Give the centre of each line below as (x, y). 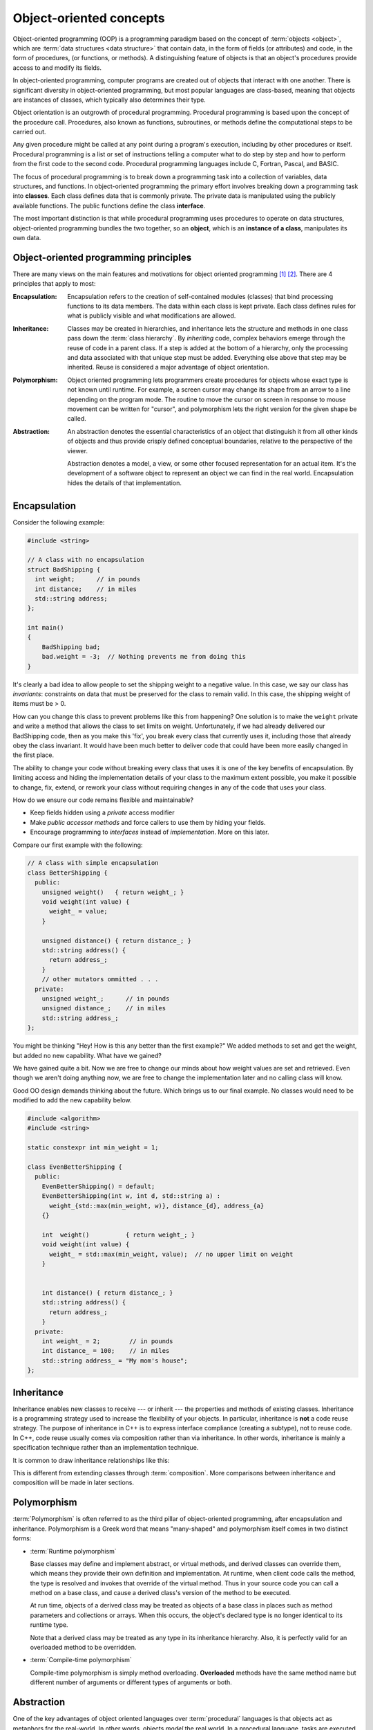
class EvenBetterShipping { (75, 1167)
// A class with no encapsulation (86, 560)
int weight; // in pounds (88, 579)
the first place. (34, 755)
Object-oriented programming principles (102, 257)
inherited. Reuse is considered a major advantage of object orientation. (168, 367)
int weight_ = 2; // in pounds (107, 1341)
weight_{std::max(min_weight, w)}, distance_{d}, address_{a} (157, 1205)
